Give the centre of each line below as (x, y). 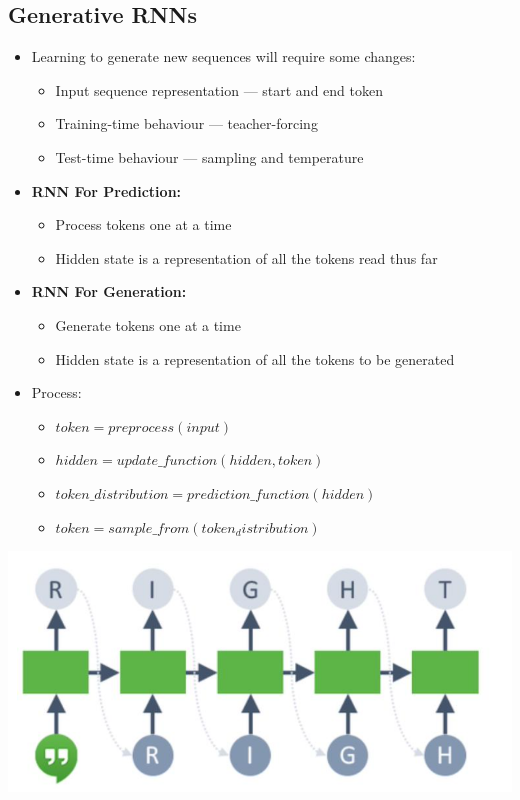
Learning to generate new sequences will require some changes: (223, 56)
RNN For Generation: (109, 291)
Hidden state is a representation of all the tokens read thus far (246, 257)
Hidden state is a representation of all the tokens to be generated (255, 358)
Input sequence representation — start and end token (219, 89)
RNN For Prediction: (106, 190)
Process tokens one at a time (143, 224)
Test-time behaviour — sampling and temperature (209, 156)
